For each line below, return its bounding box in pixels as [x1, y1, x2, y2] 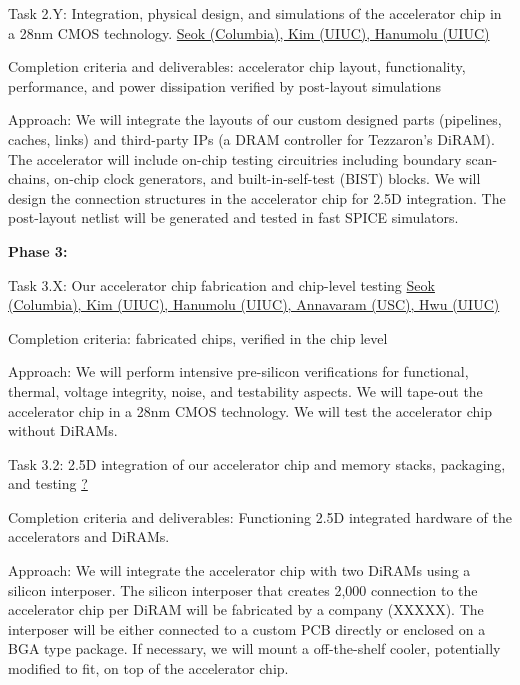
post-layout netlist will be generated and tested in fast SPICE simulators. [8, 207, 459, 228]
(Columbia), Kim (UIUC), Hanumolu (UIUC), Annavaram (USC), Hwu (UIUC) [8, 294, 500, 315]
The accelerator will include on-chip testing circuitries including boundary [8, 148, 462, 169]
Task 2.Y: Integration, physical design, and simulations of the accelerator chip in [8, 3, 502, 23]
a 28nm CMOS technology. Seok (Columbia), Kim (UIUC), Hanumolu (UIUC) [8, 22, 490, 43]
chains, [8, 168, 50, 189]
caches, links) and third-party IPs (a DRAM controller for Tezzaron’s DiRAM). [8, 128, 495, 149]
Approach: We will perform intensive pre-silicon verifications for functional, [8, 361, 469, 382]
